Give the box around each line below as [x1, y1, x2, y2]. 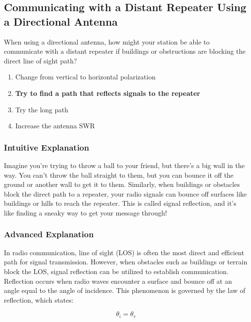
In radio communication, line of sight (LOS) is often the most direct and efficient [4, 247, 244, 257]
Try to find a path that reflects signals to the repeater [15, 88, 200, 98]
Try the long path [15, 104, 68, 114]
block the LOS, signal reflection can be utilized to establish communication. [4, 266, 229, 276]
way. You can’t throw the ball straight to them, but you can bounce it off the [4, 169, 234, 180]
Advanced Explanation [4, 228, 94, 240]
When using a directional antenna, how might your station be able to [4, 36, 210, 46]
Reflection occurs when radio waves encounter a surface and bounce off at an [4, 276, 232, 286]
